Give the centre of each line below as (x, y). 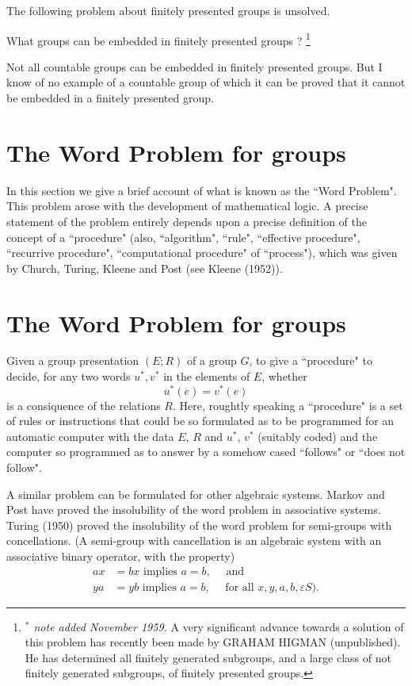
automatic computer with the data (90, 436)
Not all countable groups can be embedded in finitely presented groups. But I (195, 66)
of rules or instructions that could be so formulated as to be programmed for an (200, 421)
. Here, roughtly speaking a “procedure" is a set (288, 405)
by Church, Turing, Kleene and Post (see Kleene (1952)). (145, 268)
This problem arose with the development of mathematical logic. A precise (187, 206)
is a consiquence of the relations (84, 405)
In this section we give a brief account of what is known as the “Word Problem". (202, 190)
